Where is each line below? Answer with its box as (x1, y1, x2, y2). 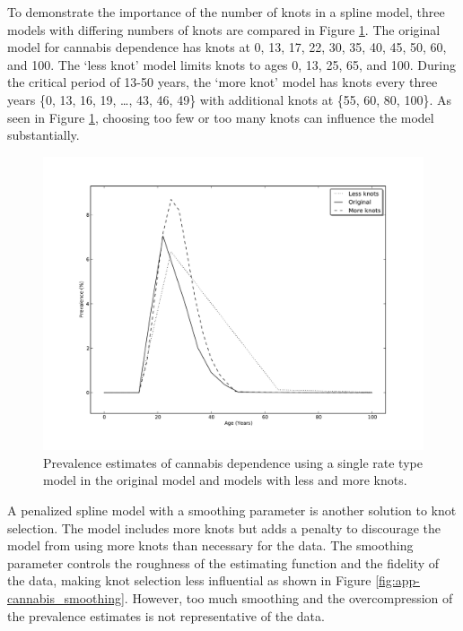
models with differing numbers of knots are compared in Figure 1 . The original (7, 20, 441, 39)
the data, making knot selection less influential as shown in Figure (7, 571, 371, 590)
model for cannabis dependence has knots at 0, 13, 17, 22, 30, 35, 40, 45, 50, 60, (7, 38, 447, 56)
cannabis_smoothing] (7, 589, 125, 608)
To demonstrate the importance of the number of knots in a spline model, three (7, 3, 445, 21)
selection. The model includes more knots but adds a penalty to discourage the (7, 518, 441, 537)
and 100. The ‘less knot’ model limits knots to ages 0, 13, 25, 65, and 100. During (7, 55, 456, 73)
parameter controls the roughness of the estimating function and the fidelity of (7, 553, 440, 572)
